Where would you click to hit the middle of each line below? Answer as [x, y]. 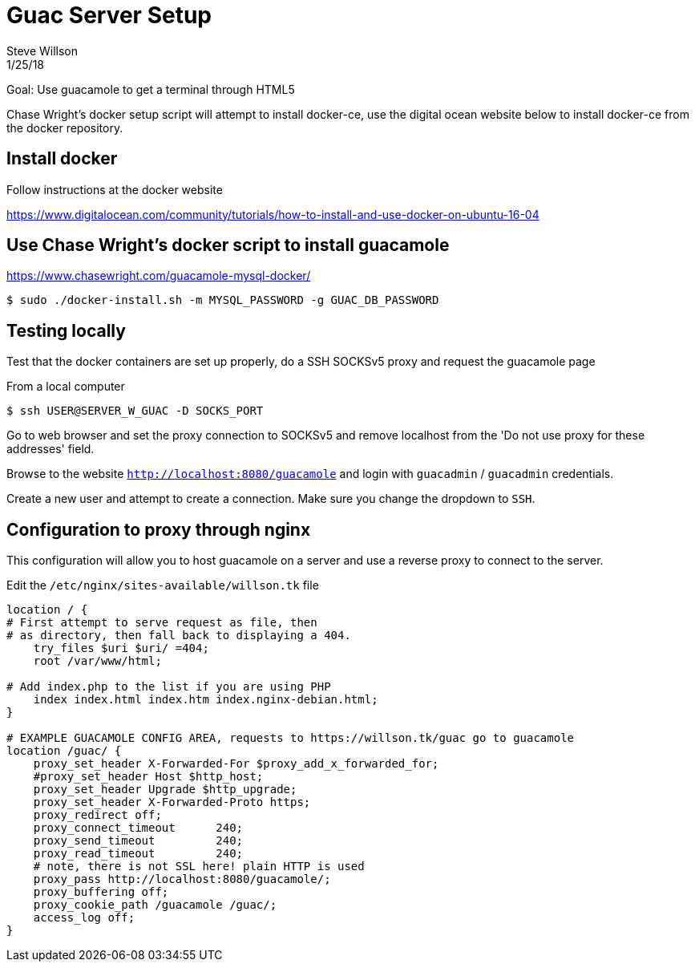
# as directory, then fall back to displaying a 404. [179, 636]
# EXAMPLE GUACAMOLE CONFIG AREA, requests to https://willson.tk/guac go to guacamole [291, 738]
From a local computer [66, 387]
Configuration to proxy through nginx [159, 529]
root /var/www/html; [97, 661]
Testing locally [66, 330]
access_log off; [84, 918]
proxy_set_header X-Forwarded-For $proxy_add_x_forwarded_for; [236, 764]
